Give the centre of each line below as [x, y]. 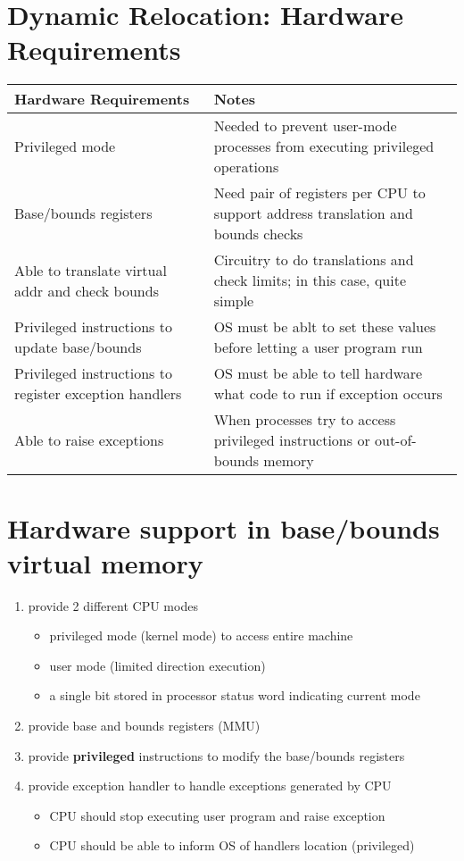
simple [234, 301]
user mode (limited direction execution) [157, 665]
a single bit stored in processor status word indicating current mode [235, 695]
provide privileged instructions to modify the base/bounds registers [216, 755]
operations [246, 167]
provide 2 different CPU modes [113, 605]
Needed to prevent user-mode [305, 126]
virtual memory [105, 562]
